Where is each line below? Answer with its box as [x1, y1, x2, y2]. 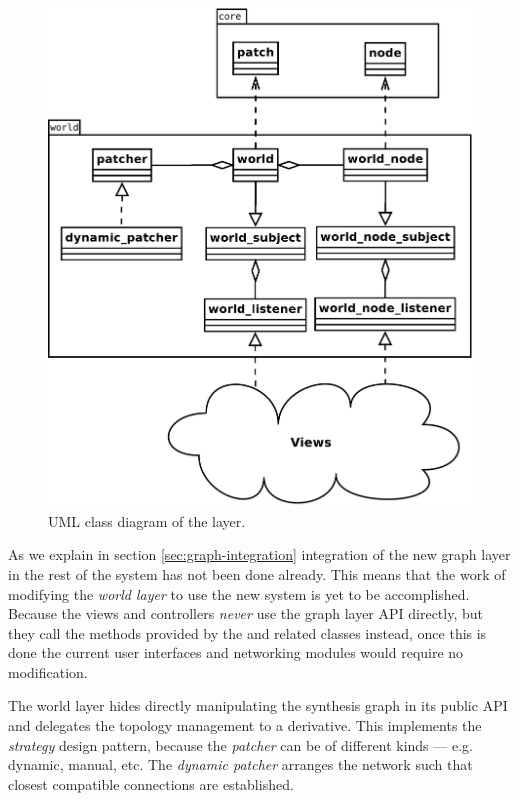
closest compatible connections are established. [8, 773, 294, 794]
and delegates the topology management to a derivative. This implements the [8, 715, 482, 736]
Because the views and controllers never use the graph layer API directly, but [8, 603, 483, 624]
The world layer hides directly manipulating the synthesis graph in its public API [8, 695, 508, 716]
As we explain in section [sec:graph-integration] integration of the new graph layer [8, 544, 511, 565]
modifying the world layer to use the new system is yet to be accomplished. [8, 583, 470, 604]
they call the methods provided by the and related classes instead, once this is [8, 622, 487, 643]
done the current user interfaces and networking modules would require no [8, 642, 464, 663]
